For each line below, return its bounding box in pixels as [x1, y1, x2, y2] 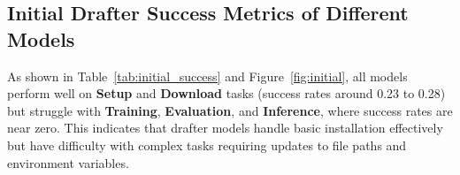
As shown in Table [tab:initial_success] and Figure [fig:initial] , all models [7, 66, 408, 85]
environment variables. [7, 153, 129, 171]
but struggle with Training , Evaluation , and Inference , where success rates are [7, 101, 453, 119]
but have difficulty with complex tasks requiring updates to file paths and [7, 135, 407, 154]
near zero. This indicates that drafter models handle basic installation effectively [7, 118, 443, 137]
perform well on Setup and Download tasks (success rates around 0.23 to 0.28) [7, 84, 446, 103]
